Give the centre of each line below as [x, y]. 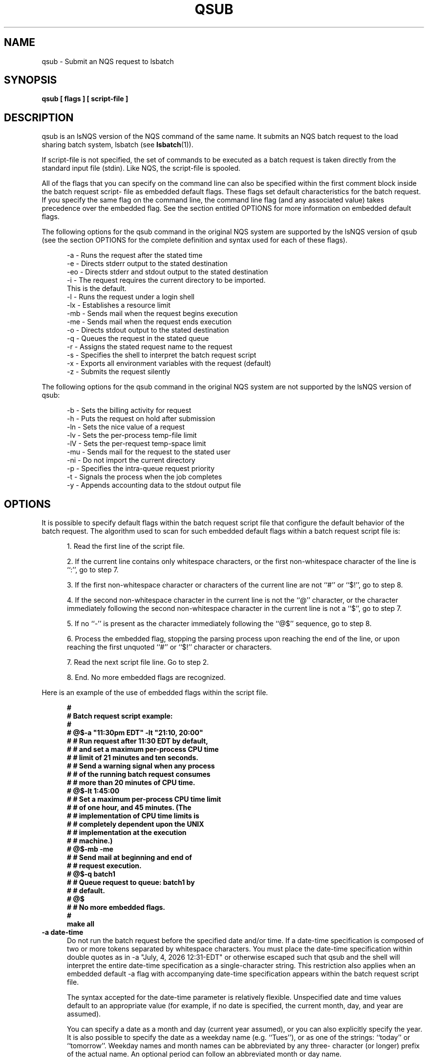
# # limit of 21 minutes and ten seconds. [133, 758]
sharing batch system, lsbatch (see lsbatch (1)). [118, 145]
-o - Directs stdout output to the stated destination [148, 330]
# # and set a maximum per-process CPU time [143, 749]
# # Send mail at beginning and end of [129, 858]
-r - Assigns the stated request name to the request [150, 347]
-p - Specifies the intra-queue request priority [141, 469]
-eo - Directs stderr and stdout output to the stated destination [168, 272]
